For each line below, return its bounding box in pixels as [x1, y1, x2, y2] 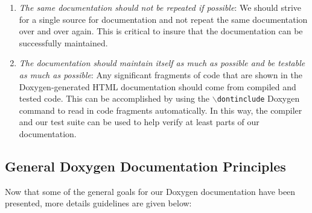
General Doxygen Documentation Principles [5, 156, 286, 175]
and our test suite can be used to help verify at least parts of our [19, 116, 259, 128]
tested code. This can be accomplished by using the [19, 92, 210, 105]
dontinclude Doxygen [217, 92, 300, 105]
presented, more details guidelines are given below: [5, 197, 192, 209]
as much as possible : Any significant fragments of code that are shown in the [19, 68, 302, 81]
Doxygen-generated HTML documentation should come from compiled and [19, 80, 296, 93]
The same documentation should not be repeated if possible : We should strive [19, 1, 302, 13]
